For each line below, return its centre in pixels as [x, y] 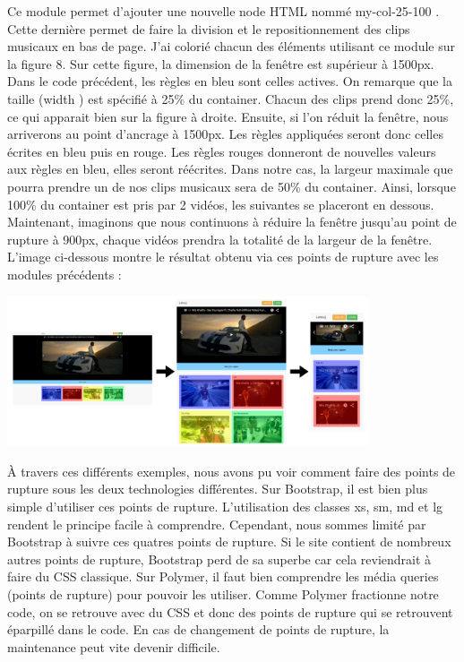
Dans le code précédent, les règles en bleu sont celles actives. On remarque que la [230, 81]
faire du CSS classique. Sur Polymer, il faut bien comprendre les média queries [223, 576]
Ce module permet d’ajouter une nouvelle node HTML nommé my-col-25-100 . [223, 11]
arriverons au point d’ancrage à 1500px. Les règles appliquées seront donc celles [225, 134]
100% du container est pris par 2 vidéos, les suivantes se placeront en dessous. [221, 204]
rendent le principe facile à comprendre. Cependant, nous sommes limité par [217, 524]
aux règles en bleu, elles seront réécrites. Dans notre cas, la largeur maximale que [230, 169]
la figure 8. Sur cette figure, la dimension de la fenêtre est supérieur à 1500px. [221, 63]
